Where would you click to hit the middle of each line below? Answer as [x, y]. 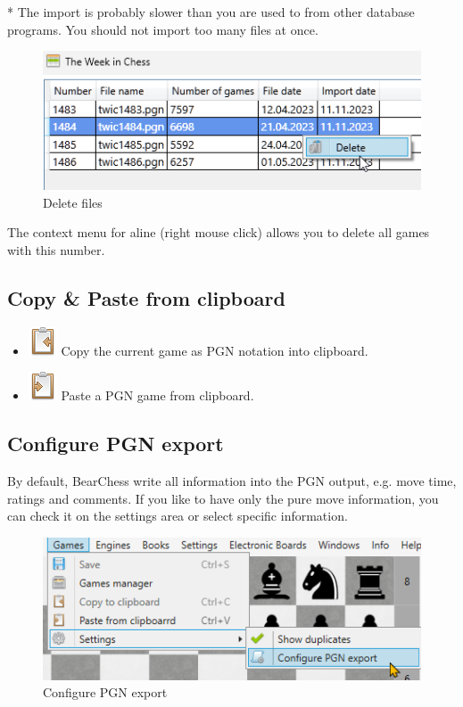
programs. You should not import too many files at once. [163, 29]
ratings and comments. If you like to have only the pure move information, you [223, 498]
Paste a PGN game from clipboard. [157, 395]
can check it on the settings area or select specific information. [178, 516]
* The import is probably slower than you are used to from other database [211, 12]
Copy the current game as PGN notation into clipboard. [215, 350]
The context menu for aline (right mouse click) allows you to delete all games [219, 232]
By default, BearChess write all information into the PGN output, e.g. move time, [232, 481]
